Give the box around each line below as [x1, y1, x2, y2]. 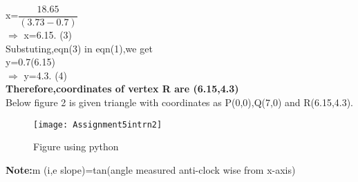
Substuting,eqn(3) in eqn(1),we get [6, 41, 153, 55]
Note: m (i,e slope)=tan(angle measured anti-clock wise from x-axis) [6, 162, 296, 176]
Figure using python [33, 139, 119, 154]
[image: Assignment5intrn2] [33, 119, 162, 130]
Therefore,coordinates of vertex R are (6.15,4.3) [6, 81, 239, 96]
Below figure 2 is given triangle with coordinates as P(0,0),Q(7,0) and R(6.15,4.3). [6, 95, 354, 110]
